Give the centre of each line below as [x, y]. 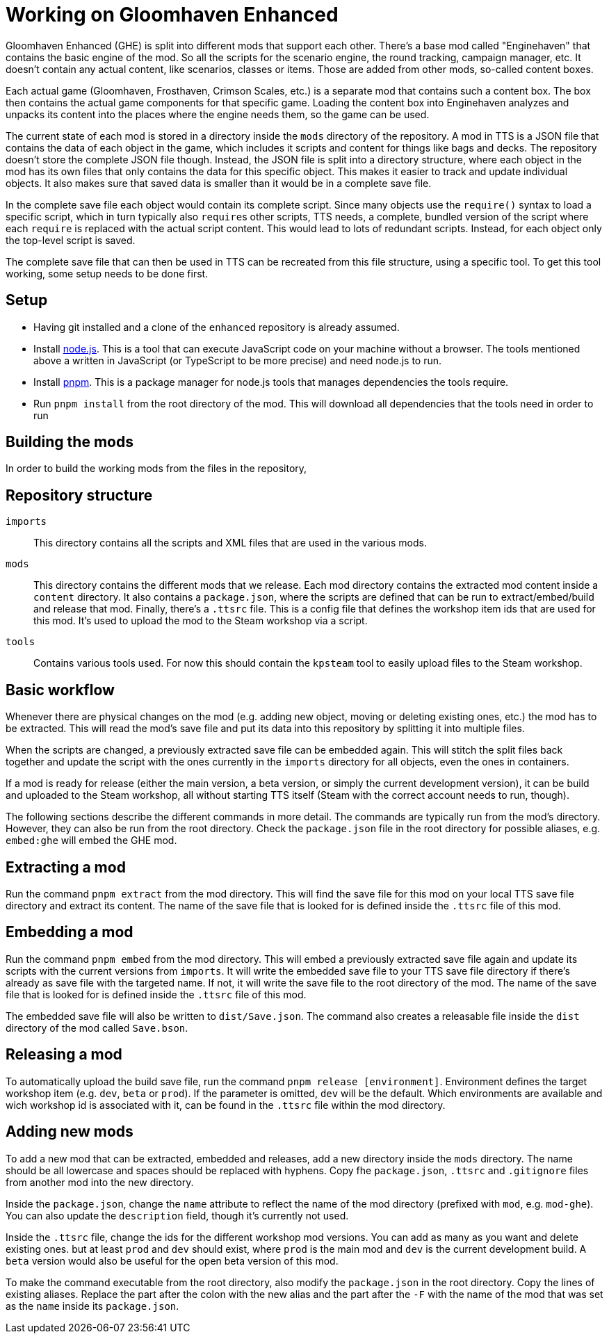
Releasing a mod [64, 1055]
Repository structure [79, 495]
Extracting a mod [66, 867]
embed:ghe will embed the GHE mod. [91, 841]
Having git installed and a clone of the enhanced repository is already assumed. [217, 327]
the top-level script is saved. [71, 240]
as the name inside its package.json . [92, 1306]
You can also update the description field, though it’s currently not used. [177, 1215]
